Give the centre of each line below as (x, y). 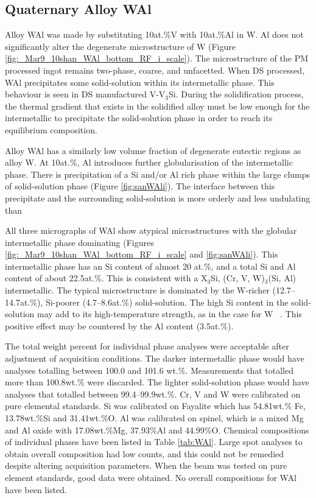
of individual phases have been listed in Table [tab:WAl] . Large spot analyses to (154, 442)
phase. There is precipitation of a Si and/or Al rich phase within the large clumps (158, 174)
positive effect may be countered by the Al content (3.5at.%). (119, 325)
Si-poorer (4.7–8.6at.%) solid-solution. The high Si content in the (167, 302)
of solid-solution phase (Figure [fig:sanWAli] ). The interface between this (140, 186)
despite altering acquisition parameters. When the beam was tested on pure (146, 465)
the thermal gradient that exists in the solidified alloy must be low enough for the (157, 106)
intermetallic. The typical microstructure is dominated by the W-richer (137, 290)
